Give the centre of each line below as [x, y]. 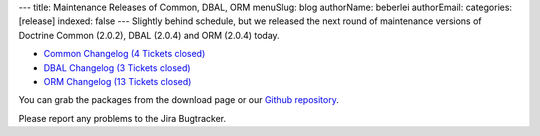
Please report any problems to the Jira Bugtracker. [122, 118]
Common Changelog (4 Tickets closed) [124, 54]
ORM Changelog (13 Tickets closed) [117, 81]
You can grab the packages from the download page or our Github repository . [178, 100]
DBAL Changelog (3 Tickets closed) [117, 67]
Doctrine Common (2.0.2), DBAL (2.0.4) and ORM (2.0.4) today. [149, 35]
